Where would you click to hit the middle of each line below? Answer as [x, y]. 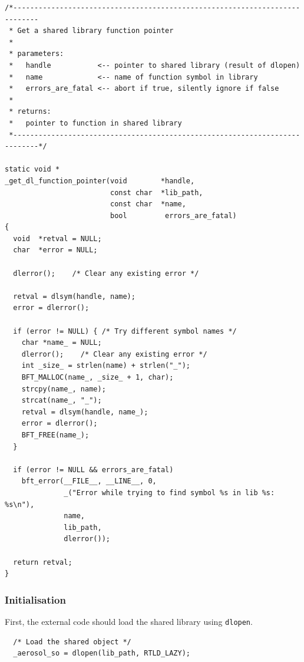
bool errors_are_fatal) [173, 215]
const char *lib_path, [156, 192]
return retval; [43, 562]
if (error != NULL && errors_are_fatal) [93, 470]
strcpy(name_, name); [64, 389]
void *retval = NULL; [57, 238]
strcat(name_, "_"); [62, 401]
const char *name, [148, 204]
